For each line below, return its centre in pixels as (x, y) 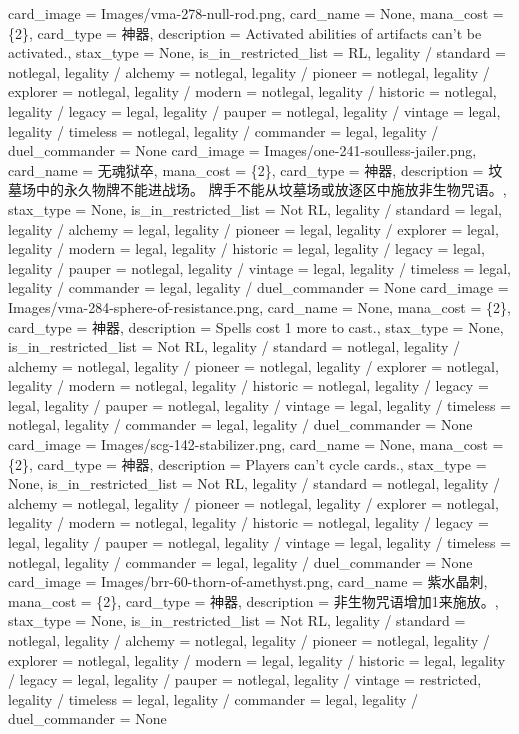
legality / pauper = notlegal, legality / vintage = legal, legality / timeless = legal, (260, 267)
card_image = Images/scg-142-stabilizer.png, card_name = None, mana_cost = (256, 444)
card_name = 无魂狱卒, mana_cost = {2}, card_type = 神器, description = (246, 169)
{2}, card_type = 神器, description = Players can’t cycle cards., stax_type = (247, 463)
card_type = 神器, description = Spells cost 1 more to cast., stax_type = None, (256, 326)
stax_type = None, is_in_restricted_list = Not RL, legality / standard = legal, (255, 208)
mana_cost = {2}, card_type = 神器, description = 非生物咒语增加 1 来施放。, (253, 600)
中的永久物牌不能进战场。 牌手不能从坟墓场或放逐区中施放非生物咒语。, (271, 189)
